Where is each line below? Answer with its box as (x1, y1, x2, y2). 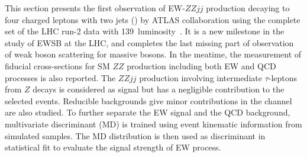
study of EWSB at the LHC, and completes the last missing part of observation (5, 36, 294, 49)
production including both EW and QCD (127, 59, 276, 72)
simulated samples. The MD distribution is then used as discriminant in (5, 129, 266, 142)
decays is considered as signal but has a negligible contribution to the (33, 83, 285, 95)
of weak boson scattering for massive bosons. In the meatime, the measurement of (5, 48, 302, 60)
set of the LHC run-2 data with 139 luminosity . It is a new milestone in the (5, 25, 285, 37)
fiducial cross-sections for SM (5, 59, 110, 72)
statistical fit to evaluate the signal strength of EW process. (5, 141, 221, 153)
